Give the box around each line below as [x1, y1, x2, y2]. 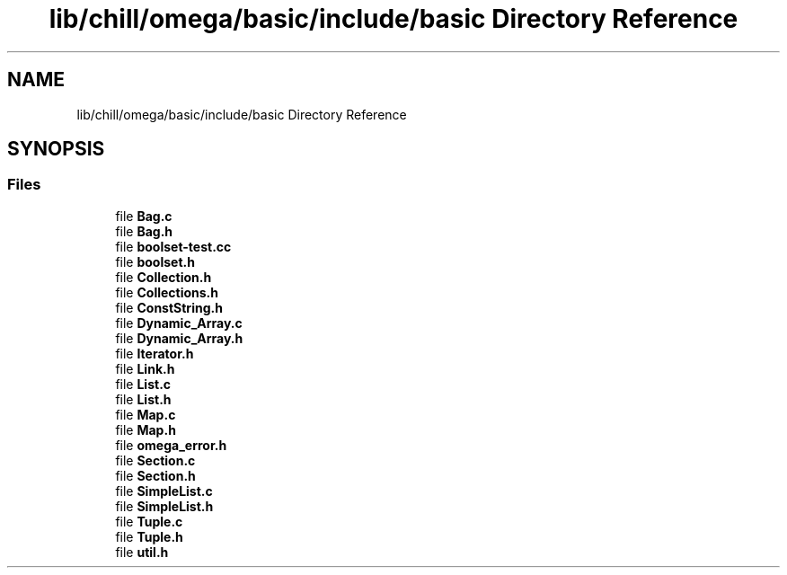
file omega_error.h [115, 437, 227, 453]
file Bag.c [115, 208, 172, 224]
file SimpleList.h [115, 498, 214, 514]
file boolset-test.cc [115, 238, 232, 254]
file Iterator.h [115, 345, 194, 361]
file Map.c [115, 406, 176, 422]
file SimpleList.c [115, 482, 213, 499]
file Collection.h [115, 269, 212, 285]
